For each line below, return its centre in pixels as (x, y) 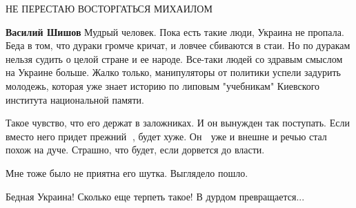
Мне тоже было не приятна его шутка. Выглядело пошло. (127, 172)
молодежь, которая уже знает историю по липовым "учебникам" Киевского (163, 85)
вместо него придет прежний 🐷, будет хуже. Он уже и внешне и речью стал (166, 136)
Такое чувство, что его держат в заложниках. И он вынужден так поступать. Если (178, 123)
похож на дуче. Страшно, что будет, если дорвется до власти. (135, 150)
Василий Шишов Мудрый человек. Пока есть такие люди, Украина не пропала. (175, 31)
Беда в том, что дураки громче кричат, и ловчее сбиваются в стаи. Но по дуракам (178, 45)
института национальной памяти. (75, 99)
